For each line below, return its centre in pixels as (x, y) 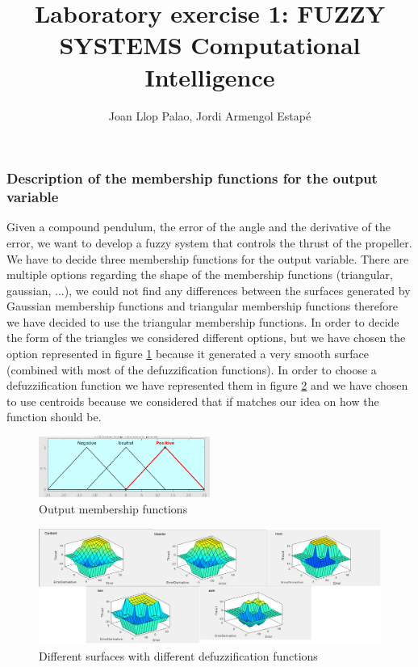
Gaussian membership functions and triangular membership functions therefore (203, 306)
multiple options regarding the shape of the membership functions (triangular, (200, 274)
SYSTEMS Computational (210, 45)
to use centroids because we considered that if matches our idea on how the (193, 401)
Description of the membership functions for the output (192, 178)
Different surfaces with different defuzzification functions (178, 655)
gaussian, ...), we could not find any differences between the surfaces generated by (209, 290)
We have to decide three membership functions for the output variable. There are (208, 258)
